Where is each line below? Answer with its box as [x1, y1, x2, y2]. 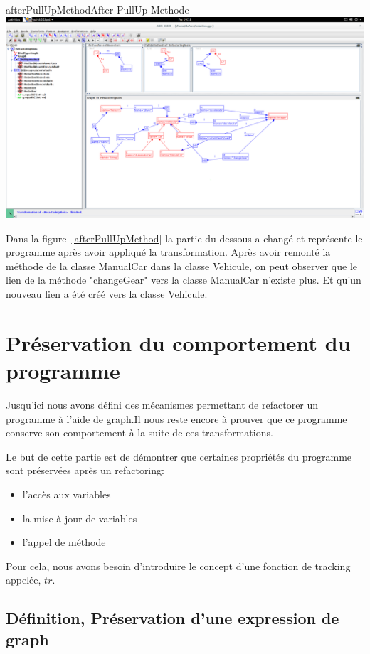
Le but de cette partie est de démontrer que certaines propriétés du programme [6, 449, 352, 463]
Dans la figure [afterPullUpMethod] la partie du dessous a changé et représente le [6, 230, 363, 245]
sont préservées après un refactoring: [6, 463, 164, 478]
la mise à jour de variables [22, 510, 137, 525]
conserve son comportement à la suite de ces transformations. [6, 425, 273, 440]
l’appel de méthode [22, 535, 106, 550]
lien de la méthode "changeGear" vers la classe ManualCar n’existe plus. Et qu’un [6, 272, 361, 287]
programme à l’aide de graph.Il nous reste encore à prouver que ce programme [6, 411, 347, 426]
